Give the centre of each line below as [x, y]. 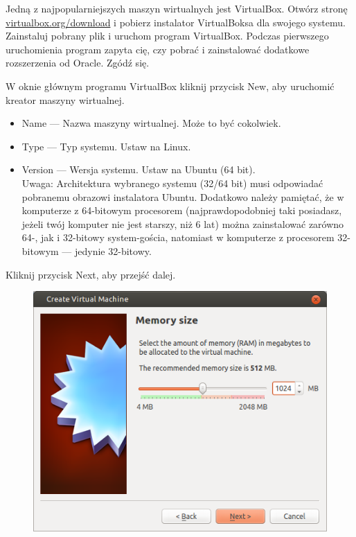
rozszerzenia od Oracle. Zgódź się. [78, 63]
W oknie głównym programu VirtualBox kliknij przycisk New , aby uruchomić [170, 86]
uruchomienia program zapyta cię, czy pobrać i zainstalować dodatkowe [158, 49]
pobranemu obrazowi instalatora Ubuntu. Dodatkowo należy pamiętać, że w [183, 196]
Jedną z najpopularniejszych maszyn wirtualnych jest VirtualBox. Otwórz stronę [177, 8]
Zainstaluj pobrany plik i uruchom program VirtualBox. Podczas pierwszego [167, 36]
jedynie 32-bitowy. [113, 250]
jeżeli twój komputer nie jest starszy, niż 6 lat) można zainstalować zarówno [183, 223]
